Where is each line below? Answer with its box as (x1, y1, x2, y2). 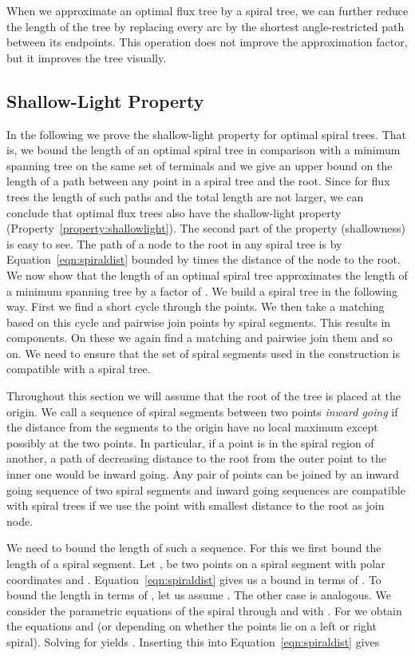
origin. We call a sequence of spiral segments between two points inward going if (6, 403, 398, 419)
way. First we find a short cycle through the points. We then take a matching (6, 298, 385, 315)
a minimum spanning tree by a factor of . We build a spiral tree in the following (6, 282, 397, 299)
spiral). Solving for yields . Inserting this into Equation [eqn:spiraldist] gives (6, 633, 380, 650)
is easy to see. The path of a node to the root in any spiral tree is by (6, 235, 342, 252)
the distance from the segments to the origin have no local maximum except (6, 419, 378, 435)
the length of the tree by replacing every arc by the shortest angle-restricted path (6, 18, 405, 34)
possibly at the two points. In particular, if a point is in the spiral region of (6, 434, 374, 451)
